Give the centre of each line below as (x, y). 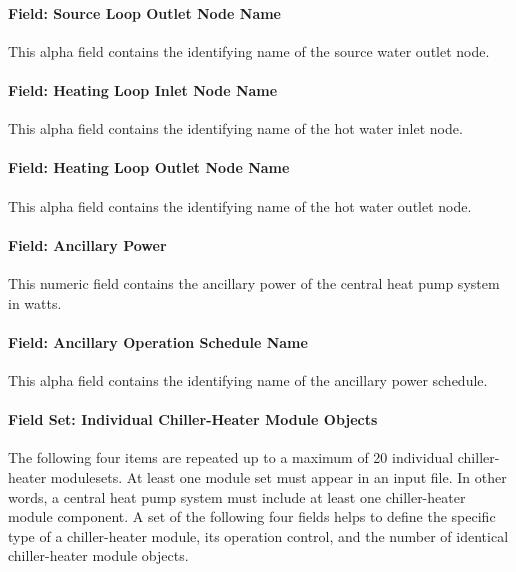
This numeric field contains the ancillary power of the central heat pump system (254, 282)
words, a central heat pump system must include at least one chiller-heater (237, 496)
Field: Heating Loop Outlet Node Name (149, 167)
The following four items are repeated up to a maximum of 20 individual (231, 457)
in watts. (35, 302)
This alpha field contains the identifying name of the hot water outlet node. (240, 205)
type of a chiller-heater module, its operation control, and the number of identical (258, 535)
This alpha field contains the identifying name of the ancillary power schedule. (248, 379)
